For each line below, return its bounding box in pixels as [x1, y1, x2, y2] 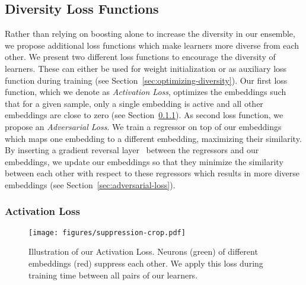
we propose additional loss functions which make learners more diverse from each [5, 39, 299, 51]
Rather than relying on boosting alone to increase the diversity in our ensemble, [5, 27, 295, 40]
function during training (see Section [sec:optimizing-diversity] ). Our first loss [5, 74, 288, 86]
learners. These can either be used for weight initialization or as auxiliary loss [5, 62, 287, 74]
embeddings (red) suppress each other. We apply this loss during [28, 256, 263, 269]
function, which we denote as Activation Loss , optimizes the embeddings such [5, 85, 286, 98]
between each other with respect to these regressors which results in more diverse [5, 167, 300, 179]
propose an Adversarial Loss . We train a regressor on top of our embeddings [5, 120, 282, 132]
